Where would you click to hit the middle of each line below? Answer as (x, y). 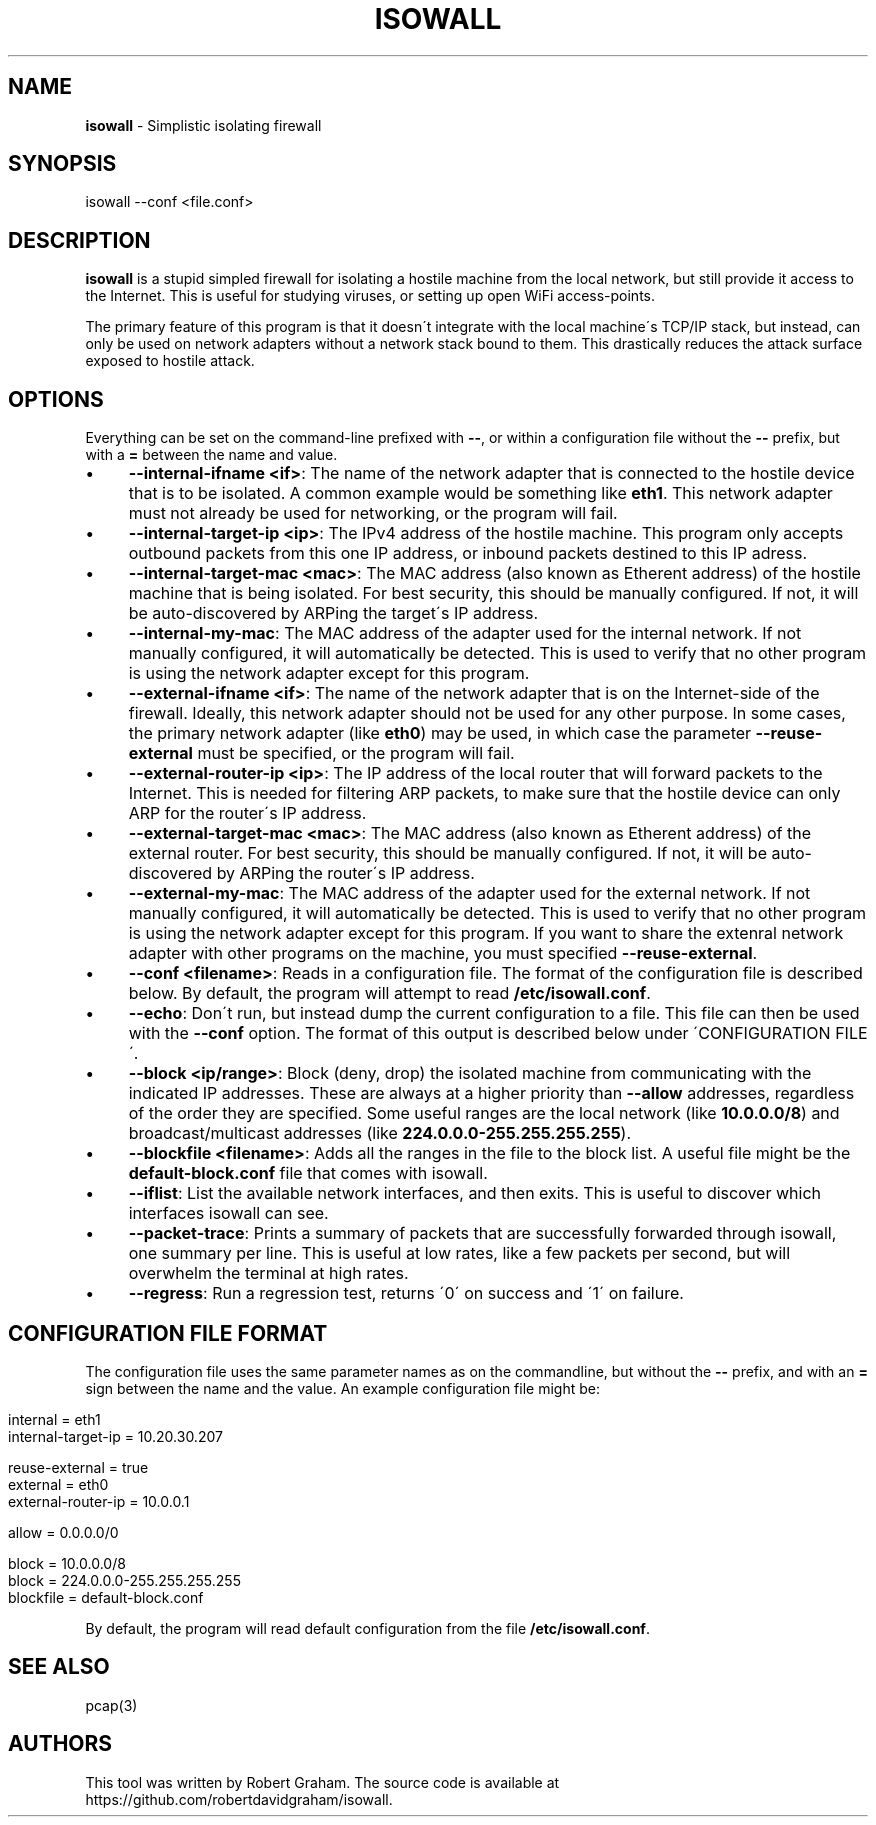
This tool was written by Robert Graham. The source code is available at (322, 1782)
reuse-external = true (78, 1467)
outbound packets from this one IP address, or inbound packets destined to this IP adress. (468, 553)
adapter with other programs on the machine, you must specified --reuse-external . (443, 953)
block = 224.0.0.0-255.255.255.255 (124, 1580)
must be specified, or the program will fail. (356, 753)
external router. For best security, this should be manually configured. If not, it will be (447, 853)
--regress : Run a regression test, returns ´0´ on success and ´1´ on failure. (406, 1293)
